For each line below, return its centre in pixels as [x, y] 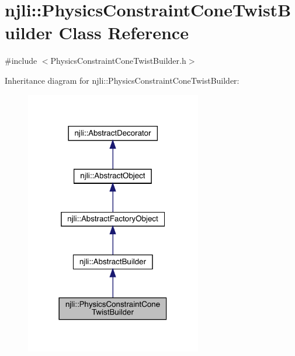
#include [21, 61]
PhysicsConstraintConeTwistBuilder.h [118, 61]
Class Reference [124, 32]
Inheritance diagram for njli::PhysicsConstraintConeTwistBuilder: [122, 80]
